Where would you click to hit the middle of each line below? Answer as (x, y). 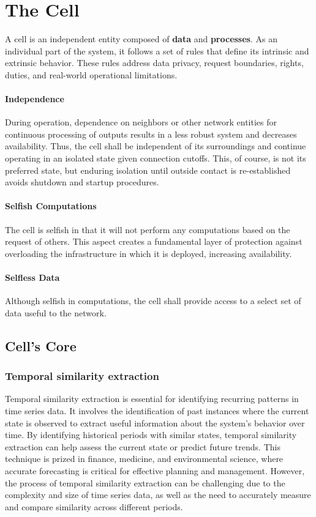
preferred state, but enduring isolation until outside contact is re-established (148, 170)
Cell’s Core (41, 345)
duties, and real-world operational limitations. (91, 74)
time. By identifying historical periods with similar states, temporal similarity (151, 435)
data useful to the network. (56, 312)
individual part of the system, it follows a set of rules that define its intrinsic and (157, 50)
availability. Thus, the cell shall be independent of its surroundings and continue (156, 146)
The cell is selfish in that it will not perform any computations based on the (148, 229)
